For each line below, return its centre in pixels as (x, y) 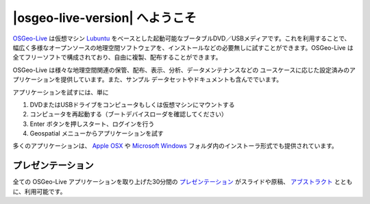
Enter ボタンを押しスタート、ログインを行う (92, 124)
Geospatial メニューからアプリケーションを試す (97, 133)
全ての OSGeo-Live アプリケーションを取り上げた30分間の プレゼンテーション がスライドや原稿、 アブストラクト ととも (183, 182)
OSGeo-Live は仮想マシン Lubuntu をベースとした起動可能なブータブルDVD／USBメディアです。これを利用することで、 (182, 38)
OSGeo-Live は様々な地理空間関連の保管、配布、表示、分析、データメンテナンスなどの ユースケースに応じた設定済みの (181, 70)
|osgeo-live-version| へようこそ (104, 18)
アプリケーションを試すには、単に (61, 92)
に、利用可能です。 (39, 191)
